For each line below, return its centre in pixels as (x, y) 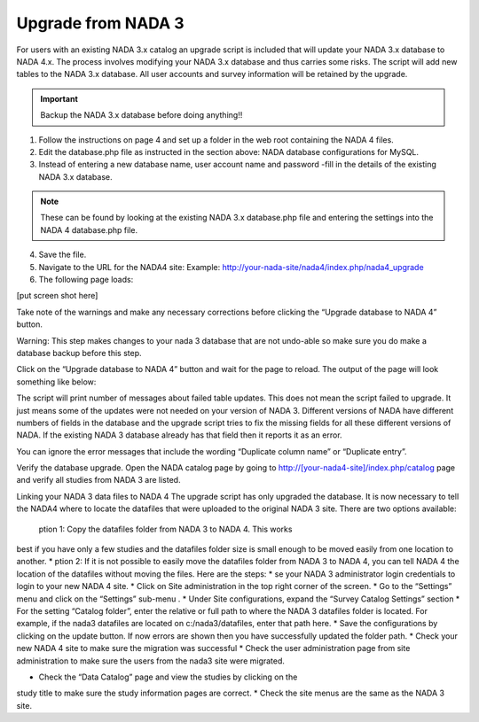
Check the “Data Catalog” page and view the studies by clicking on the (168, 677)
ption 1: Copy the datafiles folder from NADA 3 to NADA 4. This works (165, 529)
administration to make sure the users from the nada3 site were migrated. (151, 661)
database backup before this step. (79, 353)
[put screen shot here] (57, 296)
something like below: (56, 382)
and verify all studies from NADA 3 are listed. (98, 480)
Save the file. (63, 255)
